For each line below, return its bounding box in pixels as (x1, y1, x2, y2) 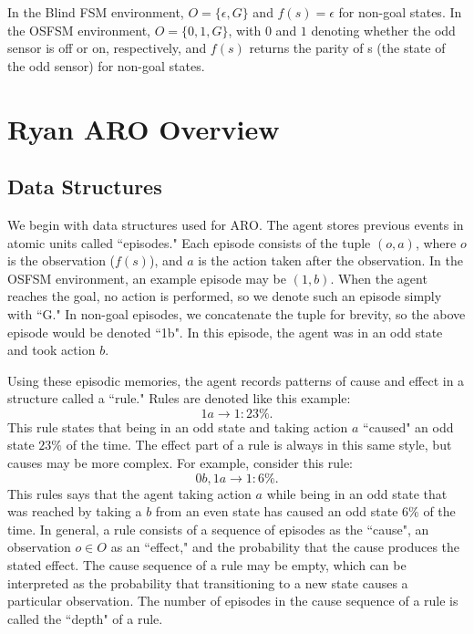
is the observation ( (7, 251, 116, 270)
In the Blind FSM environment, (7, 3, 184, 21)
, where (415, 233, 457, 252)
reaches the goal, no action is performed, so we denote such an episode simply (7, 286, 442, 306)
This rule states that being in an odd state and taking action (7, 417, 348, 436)
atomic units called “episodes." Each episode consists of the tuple (7, 233, 371, 252)
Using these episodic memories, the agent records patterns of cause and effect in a (7, 370, 465, 390)
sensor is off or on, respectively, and (7, 38, 207, 57)
